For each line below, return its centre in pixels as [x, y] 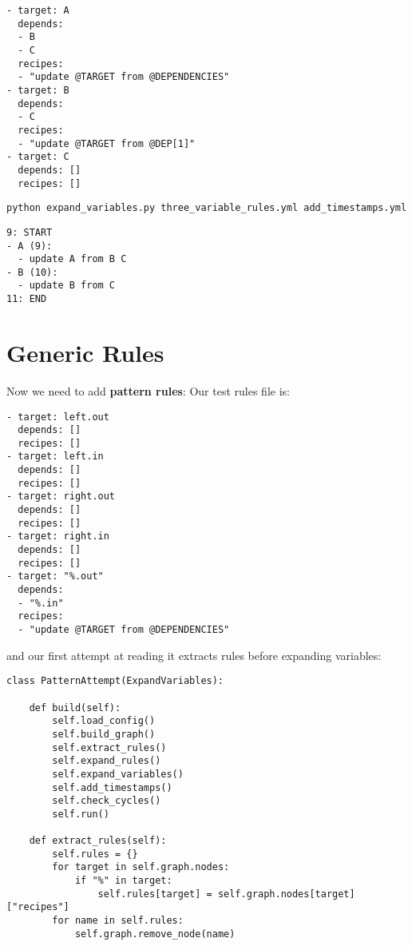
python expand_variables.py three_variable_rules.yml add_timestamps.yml [207, 208]
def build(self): [75, 708]
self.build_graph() [104, 734]
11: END [27, 299]
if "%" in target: [123, 881]
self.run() [81, 814]
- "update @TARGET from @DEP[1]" [107, 143]
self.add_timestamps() [112, 787]
